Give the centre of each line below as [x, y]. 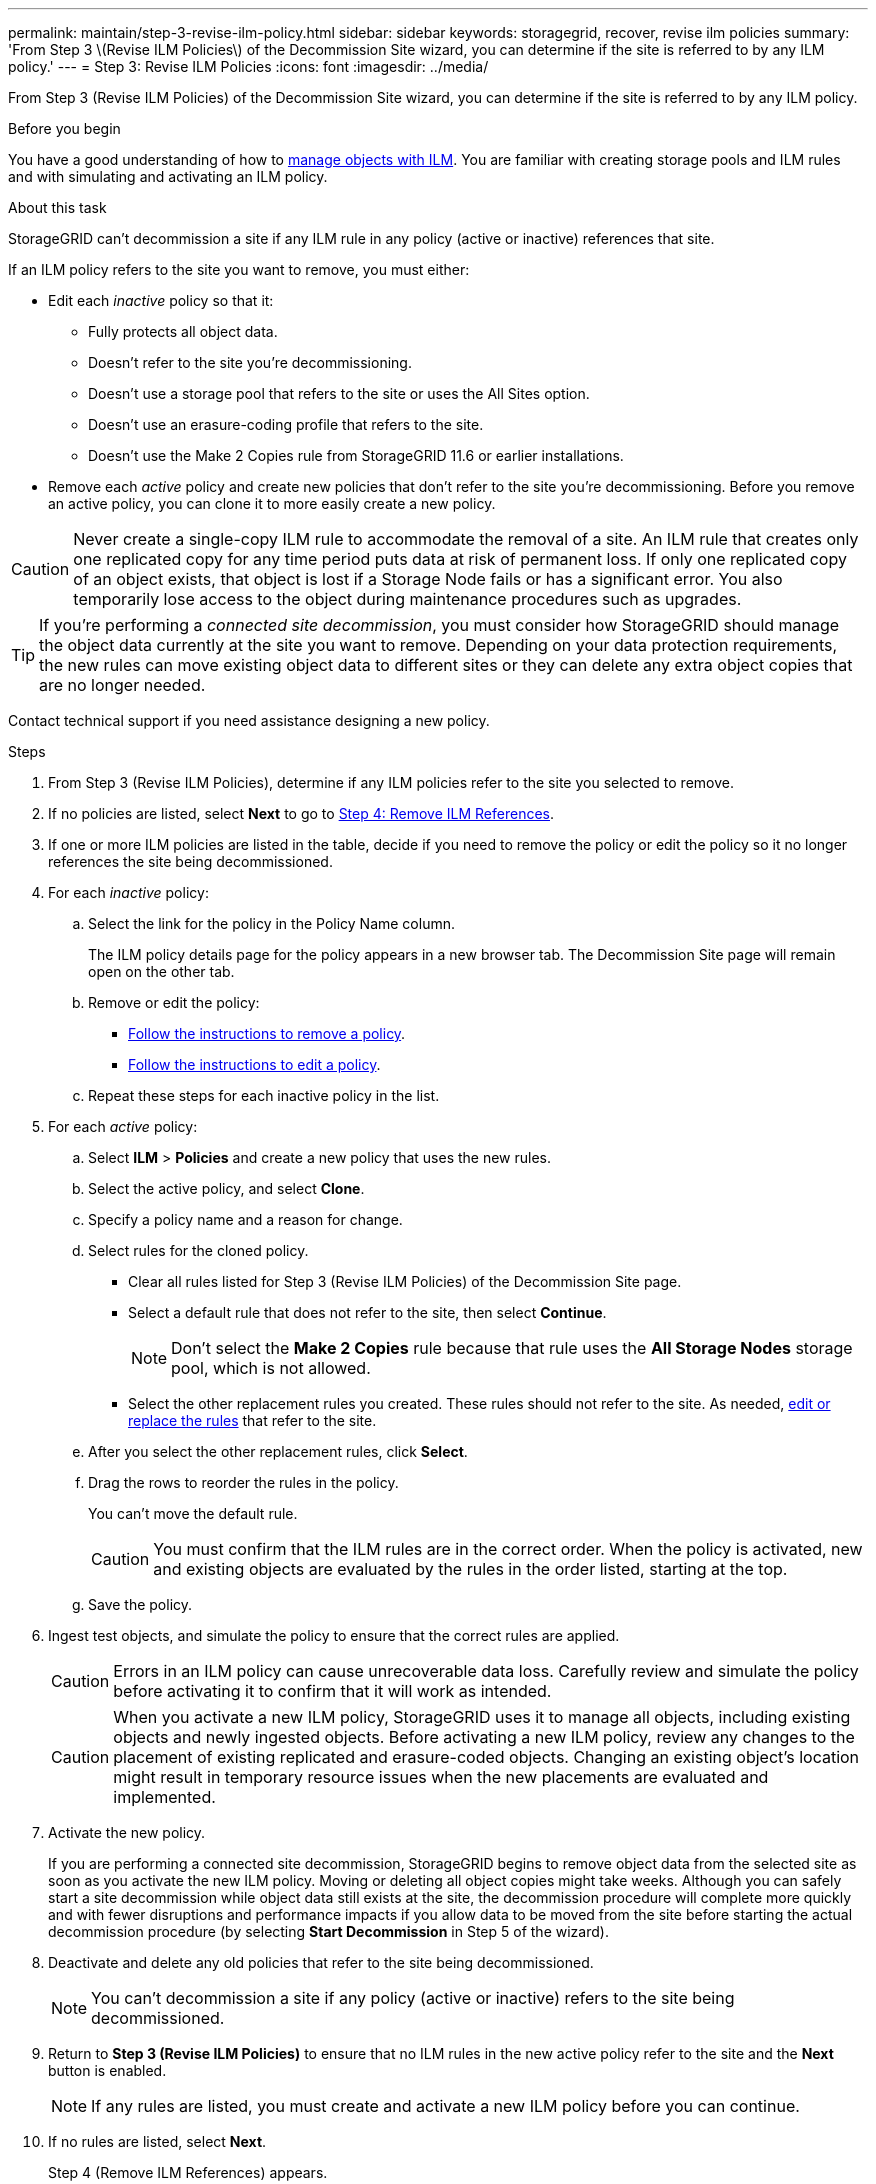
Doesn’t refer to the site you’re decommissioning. [250, 362]
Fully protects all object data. [183, 331]
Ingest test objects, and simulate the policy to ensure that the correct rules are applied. [334, 1635]
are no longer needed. [122, 685]
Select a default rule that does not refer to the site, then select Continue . [367, 1312]
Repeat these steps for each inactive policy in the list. [264, 1095]
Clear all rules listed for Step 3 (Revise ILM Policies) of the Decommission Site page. [405, 1281]
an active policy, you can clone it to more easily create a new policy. [272, 503]
